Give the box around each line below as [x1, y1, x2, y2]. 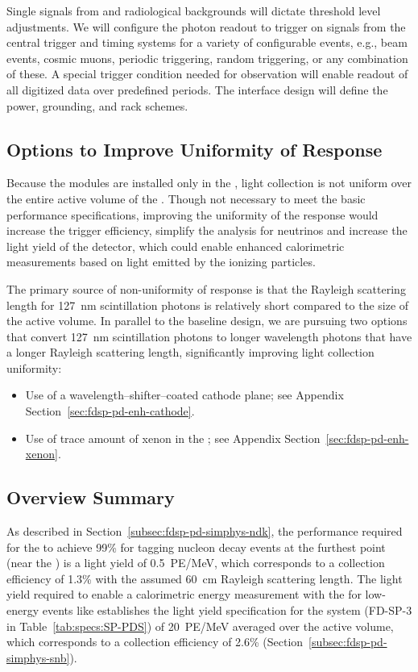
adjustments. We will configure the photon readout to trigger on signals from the [6, 18, 406, 35]
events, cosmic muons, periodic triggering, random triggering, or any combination [6, 49, 408, 66]
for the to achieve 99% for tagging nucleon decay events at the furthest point [6, 538, 386, 555]
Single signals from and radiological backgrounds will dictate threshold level [6, 2, 381, 19]
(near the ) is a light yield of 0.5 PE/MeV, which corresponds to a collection [6, 554, 385, 571]
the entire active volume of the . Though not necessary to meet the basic [6, 190, 366, 207]
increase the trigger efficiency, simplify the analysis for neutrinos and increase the [6, 222, 408, 239]
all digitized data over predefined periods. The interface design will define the [6, 81, 388, 98]
